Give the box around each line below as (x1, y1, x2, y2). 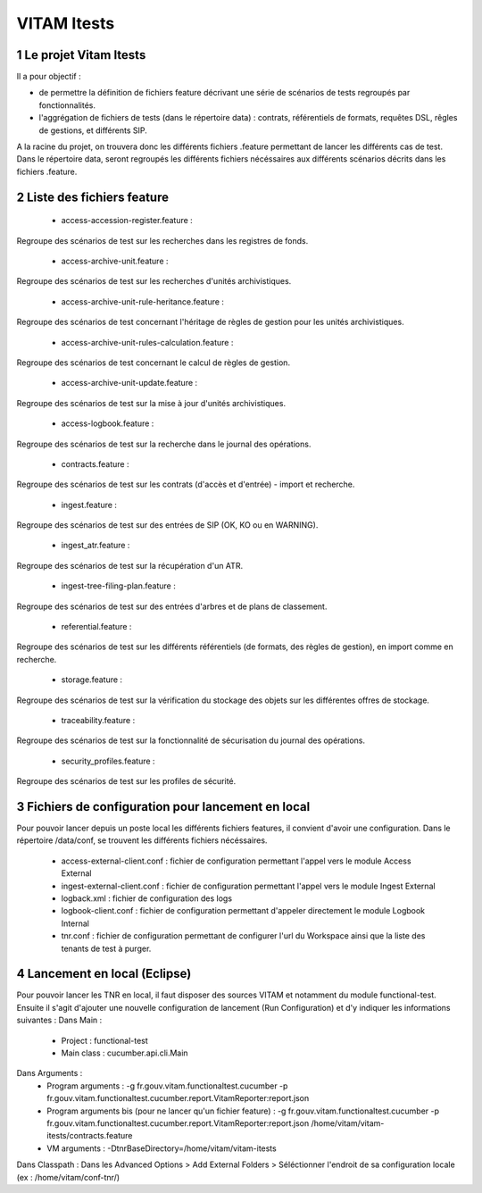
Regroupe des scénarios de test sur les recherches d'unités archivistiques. (16, 276, 292, 287)
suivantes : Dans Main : (16, 1014, 103, 1026)
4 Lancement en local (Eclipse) (16, 966, 192, 981)
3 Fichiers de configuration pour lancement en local (16, 799, 311, 814)
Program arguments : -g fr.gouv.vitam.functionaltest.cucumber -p (46, 1080, 288, 1091)
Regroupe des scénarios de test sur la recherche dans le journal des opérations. (16, 438, 312, 449)
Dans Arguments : (16, 1068, 83, 1079)
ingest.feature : (61, 499, 118, 510)
